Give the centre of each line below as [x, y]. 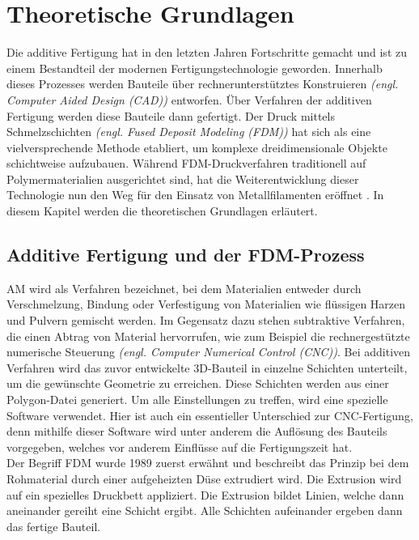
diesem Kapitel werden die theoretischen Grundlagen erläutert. [162, 211]
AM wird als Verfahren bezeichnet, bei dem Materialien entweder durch [184, 288]
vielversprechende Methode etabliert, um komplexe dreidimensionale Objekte [197, 147]
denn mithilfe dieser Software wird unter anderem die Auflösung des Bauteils [197, 431]
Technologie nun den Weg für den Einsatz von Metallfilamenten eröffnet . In [195, 195]
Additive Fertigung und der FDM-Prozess [186, 255]
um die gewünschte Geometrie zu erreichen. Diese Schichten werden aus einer [198, 383]
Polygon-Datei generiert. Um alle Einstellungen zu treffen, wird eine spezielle [197, 400]
